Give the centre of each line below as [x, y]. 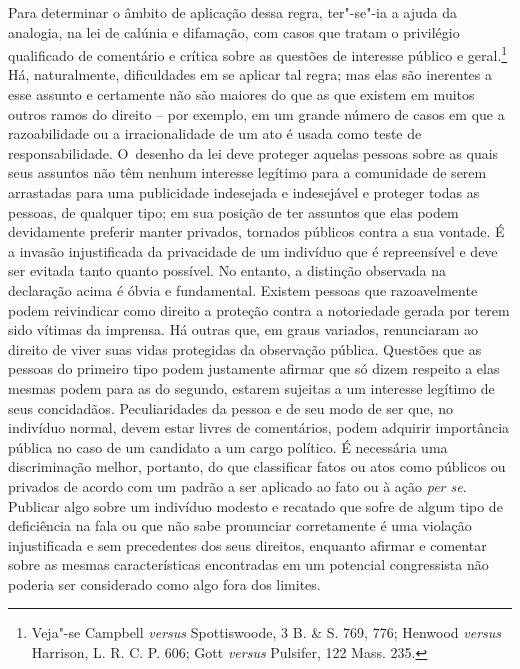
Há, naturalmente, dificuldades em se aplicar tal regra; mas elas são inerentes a [250, 74]
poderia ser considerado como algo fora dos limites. [164, 583]
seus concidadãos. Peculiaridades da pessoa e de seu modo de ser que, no [230, 407]
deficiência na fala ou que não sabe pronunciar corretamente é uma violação [240, 525]
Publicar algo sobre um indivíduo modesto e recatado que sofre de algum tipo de [255, 505]
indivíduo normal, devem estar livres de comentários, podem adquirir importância [259, 427]
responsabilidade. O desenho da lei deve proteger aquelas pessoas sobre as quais [253, 152]
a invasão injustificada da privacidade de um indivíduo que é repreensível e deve [253, 250]
